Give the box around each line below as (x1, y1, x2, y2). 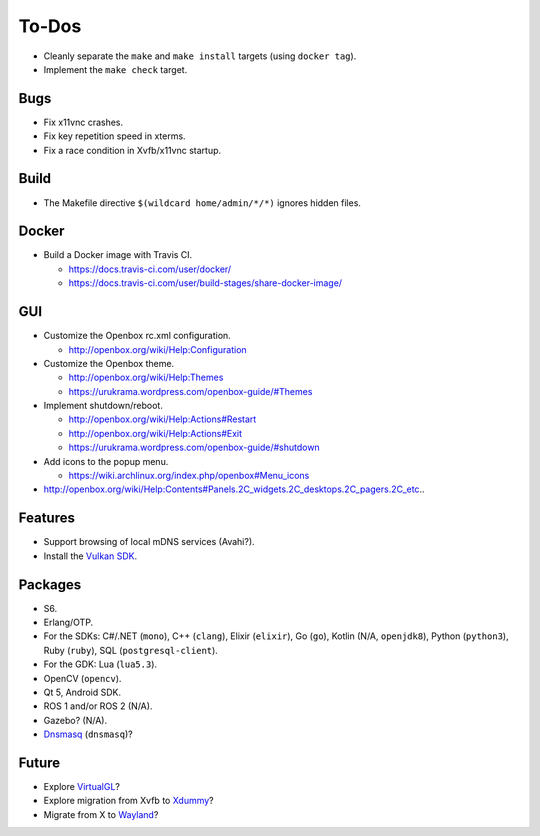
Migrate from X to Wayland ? (43, 808, 159, 820)
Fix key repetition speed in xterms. (43, 130, 186, 142)
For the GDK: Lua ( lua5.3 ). (43, 658, 158, 670)
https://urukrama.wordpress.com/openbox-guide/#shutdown (68, 441, 320, 454)
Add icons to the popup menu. (43, 455, 169, 467)
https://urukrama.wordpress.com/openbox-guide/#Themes (68, 385, 313, 397)
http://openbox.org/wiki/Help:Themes (68, 371, 224, 384)
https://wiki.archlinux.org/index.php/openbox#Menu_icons (68, 470, 310, 482)
